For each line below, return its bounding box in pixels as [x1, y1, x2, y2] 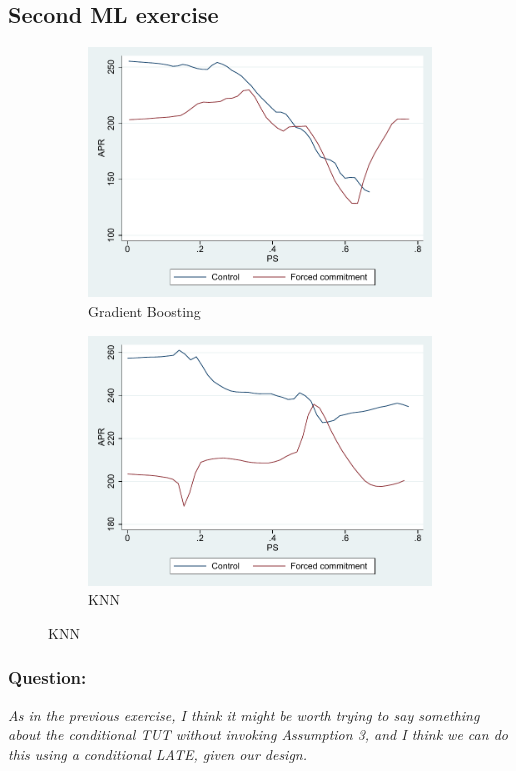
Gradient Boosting [88, 300, 201, 321]
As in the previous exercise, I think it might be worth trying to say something [8, 704, 480, 725]
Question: [8, 665, 87, 690]
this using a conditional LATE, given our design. [8, 743, 308, 764]
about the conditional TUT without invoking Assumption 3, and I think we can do [8, 724, 508, 745]
